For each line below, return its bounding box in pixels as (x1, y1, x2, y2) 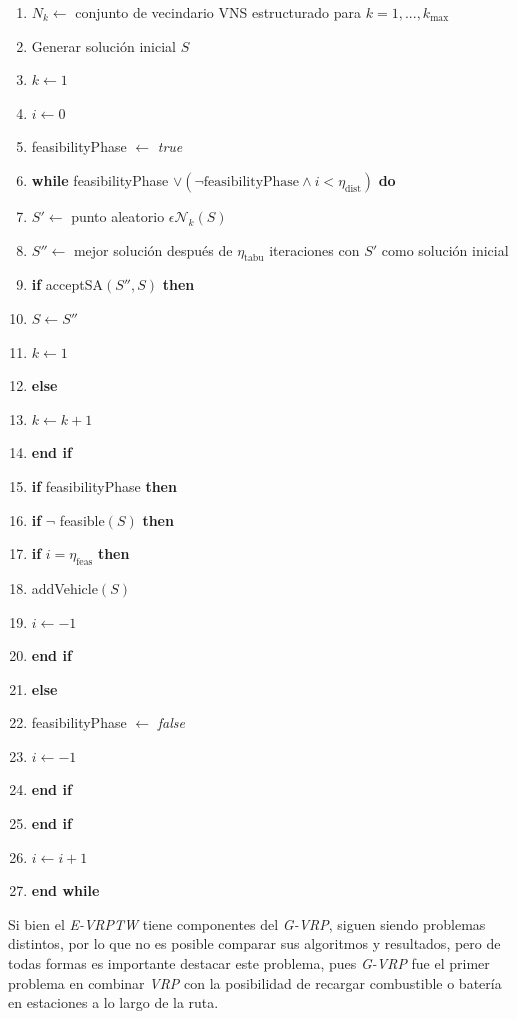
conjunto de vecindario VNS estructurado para (75, 2, 362, 22)
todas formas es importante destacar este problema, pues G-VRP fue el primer (8, 953, 490, 974)
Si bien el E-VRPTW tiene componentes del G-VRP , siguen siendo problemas (8, 913, 486, 934)
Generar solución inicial (31, 35, 176, 56)
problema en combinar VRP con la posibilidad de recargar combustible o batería (8, 972, 502, 993)
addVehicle (31, 577, 98, 598)
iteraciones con (269, 239, 360, 260)
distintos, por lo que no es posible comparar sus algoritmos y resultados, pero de (8, 933, 501, 954)
